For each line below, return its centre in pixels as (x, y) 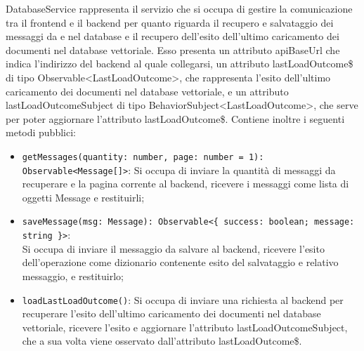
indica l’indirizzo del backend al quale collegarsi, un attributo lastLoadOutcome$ (180, 64)
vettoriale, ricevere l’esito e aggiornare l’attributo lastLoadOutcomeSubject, (185, 327)
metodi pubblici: (41, 132)
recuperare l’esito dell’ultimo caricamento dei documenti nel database (171, 313)
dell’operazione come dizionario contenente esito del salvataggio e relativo (180, 262)
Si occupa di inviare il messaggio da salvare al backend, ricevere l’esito (173, 248)
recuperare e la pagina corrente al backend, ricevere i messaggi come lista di (186, 184)
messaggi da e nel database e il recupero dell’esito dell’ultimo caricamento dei (173, 36)
